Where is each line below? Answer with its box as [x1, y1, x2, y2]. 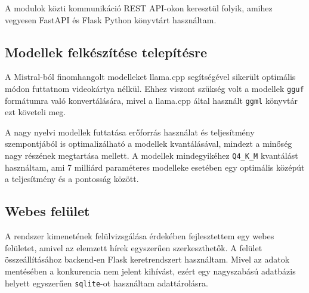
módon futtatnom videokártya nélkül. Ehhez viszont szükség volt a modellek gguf [5, 82, 304, 94]
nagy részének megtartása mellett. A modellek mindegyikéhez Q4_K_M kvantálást [5, 149, 298, 162]
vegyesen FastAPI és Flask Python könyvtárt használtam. [5, 13, 217, 26]
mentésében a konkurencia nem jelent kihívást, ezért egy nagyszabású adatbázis [5, 264, 296, 277]
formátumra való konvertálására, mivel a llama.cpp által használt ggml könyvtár [5, 94, 298, 106]
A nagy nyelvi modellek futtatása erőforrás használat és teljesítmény [5, 125, 255, 138]
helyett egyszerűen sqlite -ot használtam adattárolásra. [5, 276, 208, 289]
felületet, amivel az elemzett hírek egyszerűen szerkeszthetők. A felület [5, 241, 262, 254]
